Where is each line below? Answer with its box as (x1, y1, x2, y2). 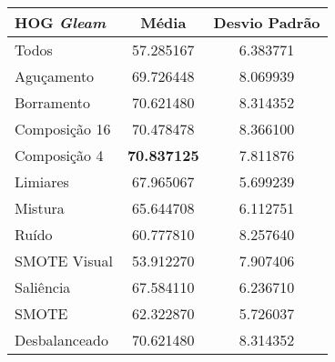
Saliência (15, 277, 71, 297)
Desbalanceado (15, 329, 108, 350)
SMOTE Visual (15, 250, 113, 271)
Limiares (15, 171, 69, 192)
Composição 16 (15, 118, 111, 139)
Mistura (15, 197, 65, 218)
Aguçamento (15, 65, 95, 86)
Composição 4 (15, 145, 104, 166)
